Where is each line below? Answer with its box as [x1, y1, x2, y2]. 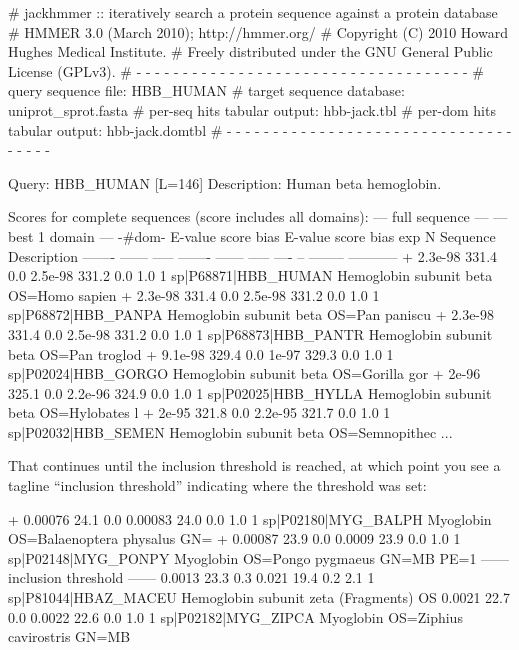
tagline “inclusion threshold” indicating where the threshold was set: [8, 475, 427, 496]
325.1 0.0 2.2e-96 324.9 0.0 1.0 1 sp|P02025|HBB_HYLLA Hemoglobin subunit [8, 382, 492, 403]
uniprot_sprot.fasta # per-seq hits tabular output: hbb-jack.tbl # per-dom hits [8, 99, 496, 120]
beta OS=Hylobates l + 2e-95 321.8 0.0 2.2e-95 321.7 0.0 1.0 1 [8, 402, 391, 423]
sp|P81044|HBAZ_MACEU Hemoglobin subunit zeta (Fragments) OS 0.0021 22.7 [8, 587, 510, 608]
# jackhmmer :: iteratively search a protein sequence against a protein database [8, 2, 498, 22]
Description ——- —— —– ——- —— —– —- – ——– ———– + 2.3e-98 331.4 [8, 245, 498, 266]
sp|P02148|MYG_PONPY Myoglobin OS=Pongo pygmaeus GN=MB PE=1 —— [8, 547, 510, 568]
